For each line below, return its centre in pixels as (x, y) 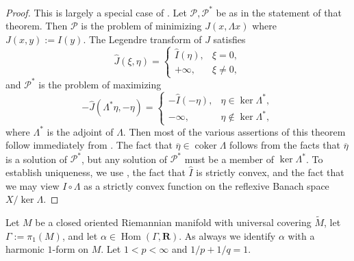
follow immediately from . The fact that (89, 145)
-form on (71, 249)
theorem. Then (37, 26)
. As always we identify (227, 235)
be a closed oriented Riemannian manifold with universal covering (173, 222)
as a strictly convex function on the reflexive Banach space (206, 185)
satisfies (229, 39)
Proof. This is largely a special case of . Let (96, 12)
